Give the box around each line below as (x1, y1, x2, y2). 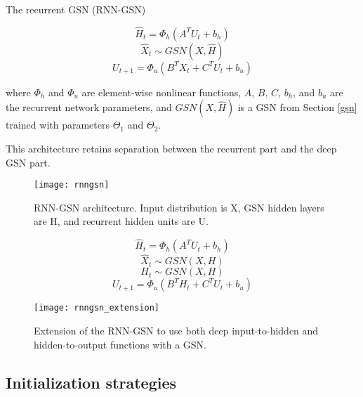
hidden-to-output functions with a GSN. (34, 337, 207, 351)
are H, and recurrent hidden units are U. (34, 214, 209, 228)
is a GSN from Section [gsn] (237, 100, 357, 115)
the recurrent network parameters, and (6, 100, 172, 115)
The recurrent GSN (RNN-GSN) (6, 2, 146, 16)
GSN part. (6, 155, 51, 169)
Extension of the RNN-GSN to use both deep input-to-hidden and (34, 323, 319, 338)
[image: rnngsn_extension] (34, 303, 159, 313)
